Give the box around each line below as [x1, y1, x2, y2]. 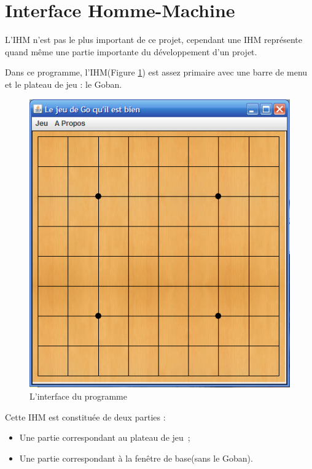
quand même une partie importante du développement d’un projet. [5, 45, 257, 58]
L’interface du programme [29, 390, 127, 403]
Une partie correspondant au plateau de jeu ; [19, 431, 190, 444]
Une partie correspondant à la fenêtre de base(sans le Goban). [19, 451, 253, 464]
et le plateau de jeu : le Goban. [5, 77, 122, 90]
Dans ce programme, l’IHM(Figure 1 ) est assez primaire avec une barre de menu [5, 66, 308, 79]
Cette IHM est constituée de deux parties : [5, 410, 166, 423]
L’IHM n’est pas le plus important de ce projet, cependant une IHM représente [5, 33, 303, 46]
